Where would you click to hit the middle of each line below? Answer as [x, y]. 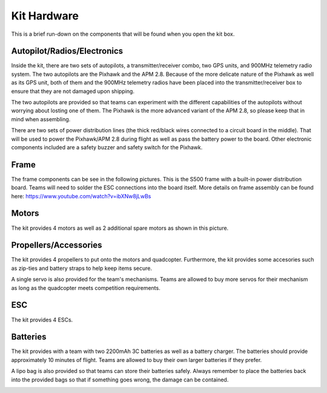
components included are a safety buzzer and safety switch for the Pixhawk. [107, 147]
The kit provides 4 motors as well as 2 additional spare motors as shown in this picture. [120, 228]
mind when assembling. [41, 119]
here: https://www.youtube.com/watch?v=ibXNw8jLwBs [81, 196]
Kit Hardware [45, 16]
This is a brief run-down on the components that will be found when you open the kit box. [123, 34]
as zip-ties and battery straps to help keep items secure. [82, 268]
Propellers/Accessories [57, 245]
